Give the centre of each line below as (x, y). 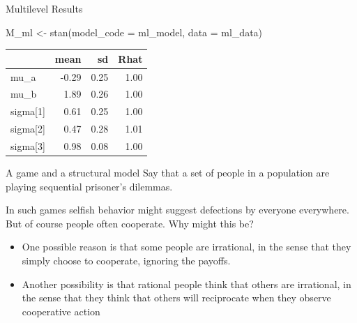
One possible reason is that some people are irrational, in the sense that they (187, 247)
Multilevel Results (44, 8)
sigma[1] (28, 111)
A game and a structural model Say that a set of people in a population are (168, 172)
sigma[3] (28, 145)
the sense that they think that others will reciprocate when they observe (176, 298)
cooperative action (61, 311)
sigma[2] (28, 129)
